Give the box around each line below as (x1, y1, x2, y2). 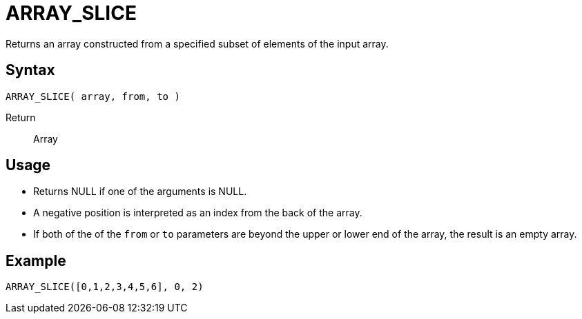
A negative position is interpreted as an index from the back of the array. (33, 207, 362, 219)
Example (6, 251, 66, 269)
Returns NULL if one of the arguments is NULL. (33, 185, 247, 198)
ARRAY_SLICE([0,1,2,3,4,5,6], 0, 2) (6, 281, 204, 293)
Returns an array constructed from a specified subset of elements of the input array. (6, 37, 389, 50)
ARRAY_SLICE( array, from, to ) (6, 90, 180, 102)
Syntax (6, 61, 55, 79)
